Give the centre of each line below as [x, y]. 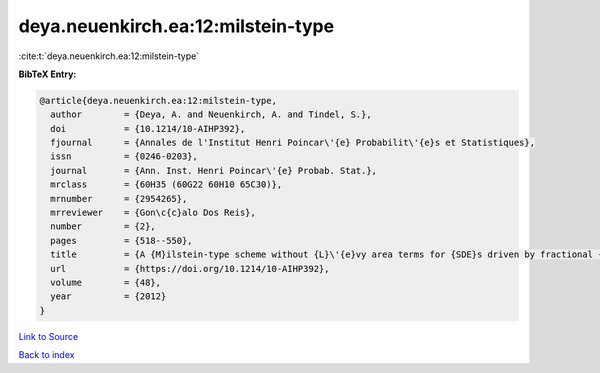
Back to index [46, 355]
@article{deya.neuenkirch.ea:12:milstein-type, [158, 100]
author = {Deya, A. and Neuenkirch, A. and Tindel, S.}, [211, 114]
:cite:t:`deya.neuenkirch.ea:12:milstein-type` [109, 56]
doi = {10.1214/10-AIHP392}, [148, 128]
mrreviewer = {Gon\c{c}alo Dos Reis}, [153, 213]
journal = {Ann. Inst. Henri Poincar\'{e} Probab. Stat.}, [214, 170]
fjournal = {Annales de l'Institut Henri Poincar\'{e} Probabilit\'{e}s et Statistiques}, [292, 143]
